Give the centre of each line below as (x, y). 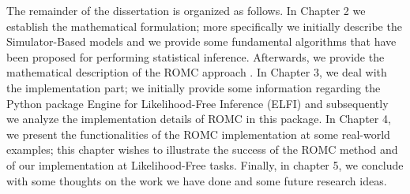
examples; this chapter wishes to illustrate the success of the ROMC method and (202, 149)
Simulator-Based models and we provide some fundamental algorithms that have (201, 41)
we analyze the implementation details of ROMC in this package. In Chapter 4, (199, 119)
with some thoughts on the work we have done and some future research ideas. (197, 180)
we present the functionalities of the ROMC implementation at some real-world (198, 134)
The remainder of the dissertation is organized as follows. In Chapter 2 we (186, 10)
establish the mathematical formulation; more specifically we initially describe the (204, 26)
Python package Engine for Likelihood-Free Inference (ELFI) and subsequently (197, 103)
